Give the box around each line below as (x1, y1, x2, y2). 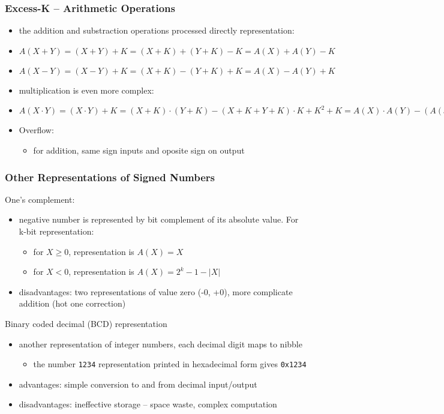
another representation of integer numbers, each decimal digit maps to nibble (19, 337, 302, 350)
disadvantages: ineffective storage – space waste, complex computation (19, 398, 277, 410)
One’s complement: (5, 193, 75, 205)
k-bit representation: (19, 225, 94, 237)
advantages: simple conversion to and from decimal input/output (19, 377, 257, 390)
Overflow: (19, 124, 54, 136)
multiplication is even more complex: (19, 83, 154, 96)
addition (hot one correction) (19, 297, 126, 310)
